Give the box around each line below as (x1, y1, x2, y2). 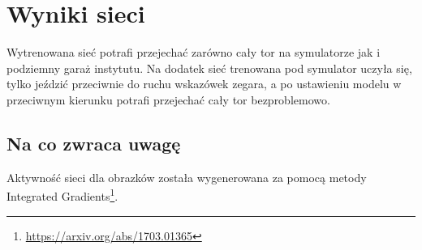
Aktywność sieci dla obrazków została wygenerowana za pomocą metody (6, 168, 367, 185)
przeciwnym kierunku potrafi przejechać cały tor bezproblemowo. (6, 91, 330, 108)
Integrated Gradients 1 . (6, 185, 118, 204)
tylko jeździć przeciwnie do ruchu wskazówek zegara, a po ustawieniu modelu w (6, 75, 402, 92)
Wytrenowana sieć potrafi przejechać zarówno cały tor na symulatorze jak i (6, 44, 381, 61)
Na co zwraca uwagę (6, 130, 181, 155)
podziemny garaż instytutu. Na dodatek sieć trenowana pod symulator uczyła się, (6, 59, 412, 76)
